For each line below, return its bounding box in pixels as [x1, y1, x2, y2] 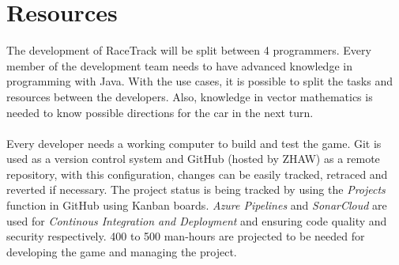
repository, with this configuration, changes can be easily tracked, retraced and [6, 165, 388, 182]
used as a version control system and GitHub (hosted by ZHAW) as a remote [6, 150, 380, 167]
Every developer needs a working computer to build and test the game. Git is [6, 134, 382, 151]
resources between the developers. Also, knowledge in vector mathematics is [6, 88, 373, 104]
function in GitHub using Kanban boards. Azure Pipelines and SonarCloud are [6, 197, 387, 214]
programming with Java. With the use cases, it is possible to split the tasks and [6, 73, 393, 89]
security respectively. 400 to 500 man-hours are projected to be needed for [6, 228, 365, 244]
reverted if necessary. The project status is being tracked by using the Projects [6, 181, 386, 198]
